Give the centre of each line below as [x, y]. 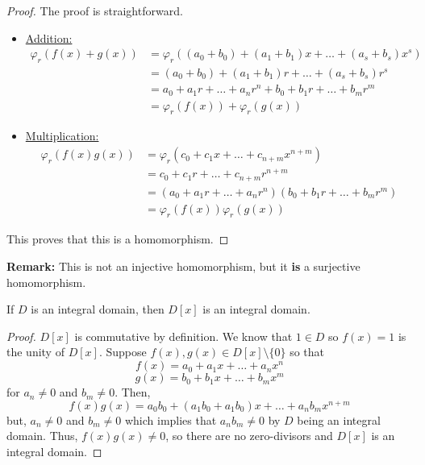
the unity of [35, 352]
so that [307, 352]
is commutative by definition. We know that [183, 336]
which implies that [171, 419]
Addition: [49, 37]
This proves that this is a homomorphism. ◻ [118, 239]
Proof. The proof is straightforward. [95, 10]
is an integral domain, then [98, 309]
